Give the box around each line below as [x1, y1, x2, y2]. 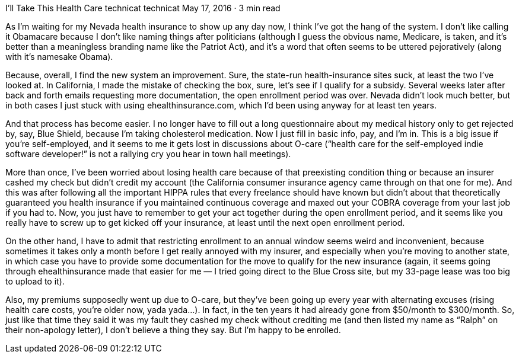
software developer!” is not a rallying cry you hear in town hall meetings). [5, 149, 291, 159]
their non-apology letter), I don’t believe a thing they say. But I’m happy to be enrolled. [5, 325, 341, 335]
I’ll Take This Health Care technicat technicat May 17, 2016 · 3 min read [5, 3, 281, 13]
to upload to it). [5, 276, 65, 286]
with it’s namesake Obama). [5, 52, 113, 62]
